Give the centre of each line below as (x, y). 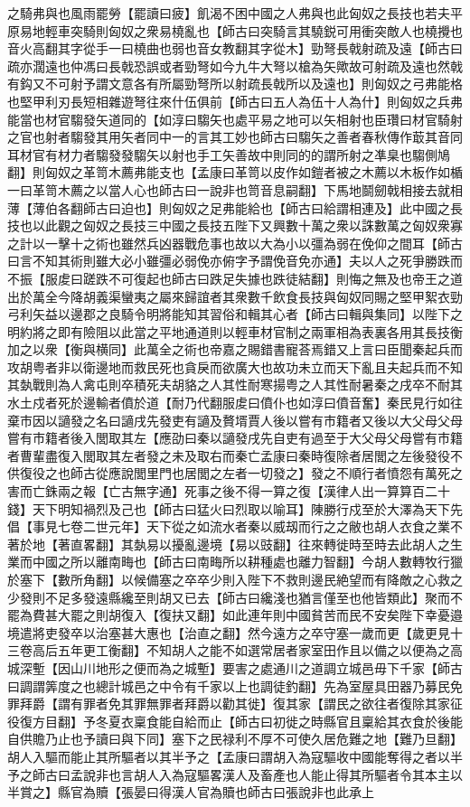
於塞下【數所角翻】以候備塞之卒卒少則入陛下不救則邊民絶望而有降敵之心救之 (235, 579)
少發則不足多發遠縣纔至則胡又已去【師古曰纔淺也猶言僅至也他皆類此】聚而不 (235, 597)
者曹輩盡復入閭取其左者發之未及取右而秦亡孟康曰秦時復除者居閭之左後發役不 (235, 455)
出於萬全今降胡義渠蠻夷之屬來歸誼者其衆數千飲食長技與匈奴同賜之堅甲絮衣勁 (235, 296)
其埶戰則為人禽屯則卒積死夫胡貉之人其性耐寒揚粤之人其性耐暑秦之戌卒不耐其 (235, 385)
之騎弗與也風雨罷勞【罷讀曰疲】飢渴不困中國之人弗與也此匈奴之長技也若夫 (229, 13)
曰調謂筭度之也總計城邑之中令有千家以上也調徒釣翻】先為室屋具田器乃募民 (229, 685)
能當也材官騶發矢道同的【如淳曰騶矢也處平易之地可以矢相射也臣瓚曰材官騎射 (235, 119)
